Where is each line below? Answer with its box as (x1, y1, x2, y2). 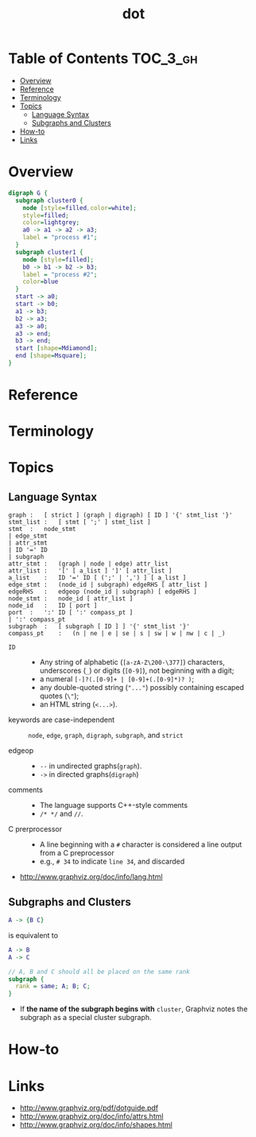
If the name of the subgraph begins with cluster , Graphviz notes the (19, 1004, 248, 1014)
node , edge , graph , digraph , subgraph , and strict (28, 731, 184, 740)
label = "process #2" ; (22, 270, 98, 278)
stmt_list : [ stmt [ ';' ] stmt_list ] (8, 518, 151, 526)
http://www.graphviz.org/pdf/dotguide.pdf (19, 1103, 159, 1113)
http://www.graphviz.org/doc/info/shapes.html (19, 1120, 173, 1130)
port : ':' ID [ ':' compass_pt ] (8, 609, 134, 617)
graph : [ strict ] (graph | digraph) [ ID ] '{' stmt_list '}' (8, 511, 233, 519)
